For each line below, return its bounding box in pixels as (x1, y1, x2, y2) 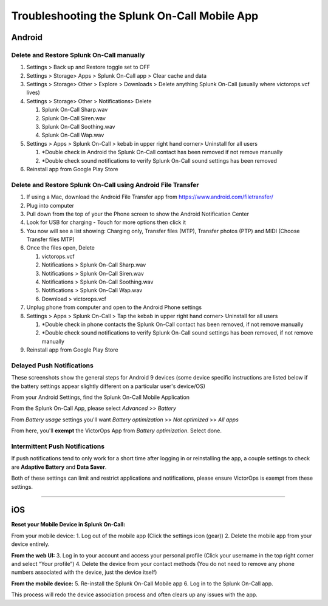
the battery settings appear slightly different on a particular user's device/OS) (11, 383, 206, 390)
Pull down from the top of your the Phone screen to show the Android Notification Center (26, 210, 249, 217)
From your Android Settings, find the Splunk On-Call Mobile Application (11, 393, 190, 401)
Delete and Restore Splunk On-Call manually (11, 50, 145, 59)
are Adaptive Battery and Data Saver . (11, 463, 107, 471)
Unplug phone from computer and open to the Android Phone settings (26, 304, 202, 311)
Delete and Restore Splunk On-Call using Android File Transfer (11, 180, 199, 189)
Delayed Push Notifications (11, 361, 94, 370)
